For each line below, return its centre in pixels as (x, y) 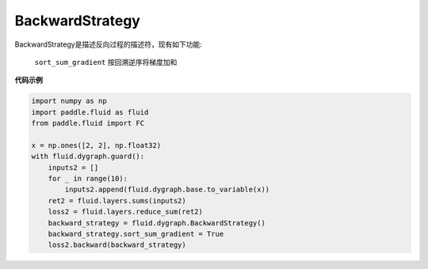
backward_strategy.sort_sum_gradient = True (136, 234)
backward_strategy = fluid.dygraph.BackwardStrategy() (157, 223)
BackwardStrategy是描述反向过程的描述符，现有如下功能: (108, 44)
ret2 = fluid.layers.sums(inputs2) (117, 201)
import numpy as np (69, 101)
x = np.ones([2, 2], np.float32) (96, 145)
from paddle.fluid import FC (88, 123)
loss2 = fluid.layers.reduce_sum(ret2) (126, 212)
